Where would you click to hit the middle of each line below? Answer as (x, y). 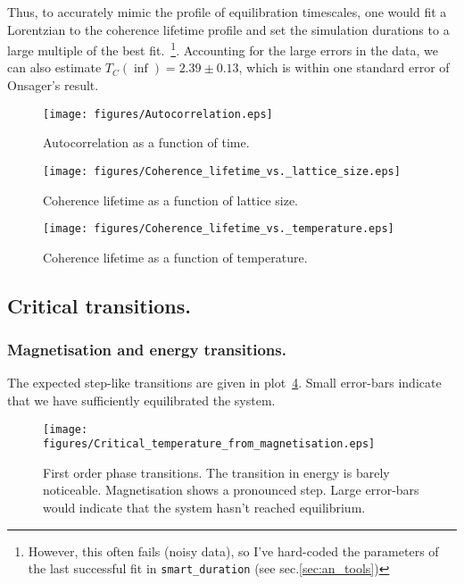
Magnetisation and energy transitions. (147, 350)
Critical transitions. (99, 305)
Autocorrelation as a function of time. (146, 142)
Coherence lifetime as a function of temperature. (175, 257)
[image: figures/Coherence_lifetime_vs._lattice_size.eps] (222, 171)
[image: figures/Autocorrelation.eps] (158, 114)
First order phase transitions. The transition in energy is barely (216, 472)
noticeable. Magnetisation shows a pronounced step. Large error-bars (231, 490)
